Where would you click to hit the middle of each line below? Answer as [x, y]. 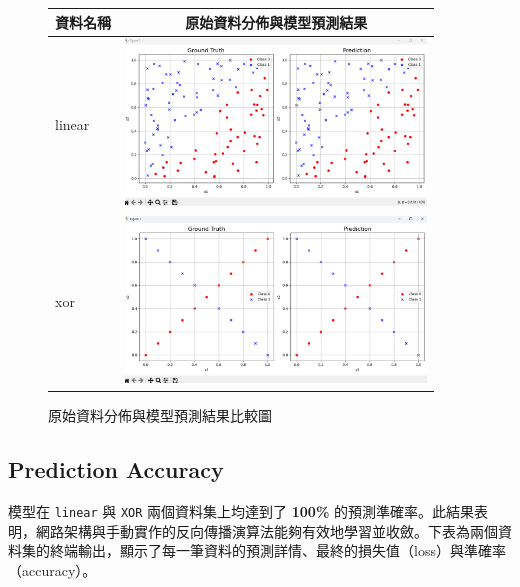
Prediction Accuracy [116, 469]
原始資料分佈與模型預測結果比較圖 [160, 415]
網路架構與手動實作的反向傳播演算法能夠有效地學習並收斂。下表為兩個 [266, 530]
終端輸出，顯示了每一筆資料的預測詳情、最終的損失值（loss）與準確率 [277, 550]
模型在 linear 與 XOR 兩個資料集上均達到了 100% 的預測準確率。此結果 [241, 510]
